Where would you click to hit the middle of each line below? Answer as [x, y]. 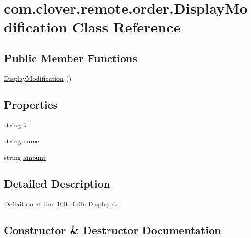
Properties [31, 104]
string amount [25, 157]
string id [17, 124]
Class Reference [126, 27]
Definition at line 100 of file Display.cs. [62, 203]
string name [22, 141]
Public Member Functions [71, 57]
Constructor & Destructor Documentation [113, 230]
